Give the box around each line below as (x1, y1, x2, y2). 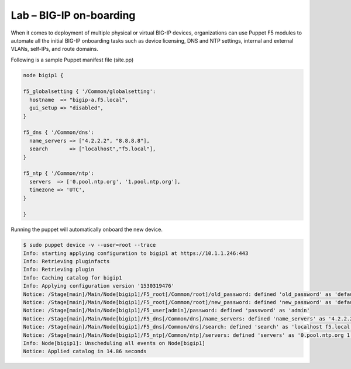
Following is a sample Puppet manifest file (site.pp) (11, 56, 134, 63)
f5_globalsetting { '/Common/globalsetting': (23, 88, 156, 95)
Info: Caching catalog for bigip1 (23, 274, 122, 281)
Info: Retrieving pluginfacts (23, 258, 110, 265)
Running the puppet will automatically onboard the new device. (11, 226, 163, 233)
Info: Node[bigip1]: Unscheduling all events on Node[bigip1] (23, 340, 205, 346)
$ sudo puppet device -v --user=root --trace (23, 242, 156, 249)
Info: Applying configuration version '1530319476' (23, 282, 175, 289)
